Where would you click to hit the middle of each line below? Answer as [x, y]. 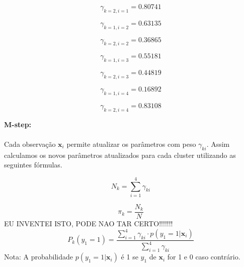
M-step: [18, 124]
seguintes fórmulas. [33, 165]
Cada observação [30, 144]
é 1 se [130, 257]
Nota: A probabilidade [38, 257]
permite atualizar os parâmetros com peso [131, 144]
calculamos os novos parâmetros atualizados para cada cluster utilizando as [120, 155]
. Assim [218, 144]
